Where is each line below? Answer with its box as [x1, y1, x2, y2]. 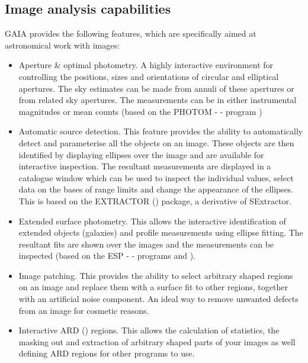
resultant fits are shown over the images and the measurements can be [18, 237, 274, 250]
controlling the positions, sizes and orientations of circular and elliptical [18, 70, 279, 82]
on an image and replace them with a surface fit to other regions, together [18, 281, 288, 293]
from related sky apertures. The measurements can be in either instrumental [18, 94, 297, 106]
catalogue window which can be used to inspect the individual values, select [18, 171, 294, 184]
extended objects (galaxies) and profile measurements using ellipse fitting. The [18, 226, 303, 239]
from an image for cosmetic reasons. [18, 304, 149, 316]
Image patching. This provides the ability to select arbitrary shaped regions [18, 269, 293, 281]
